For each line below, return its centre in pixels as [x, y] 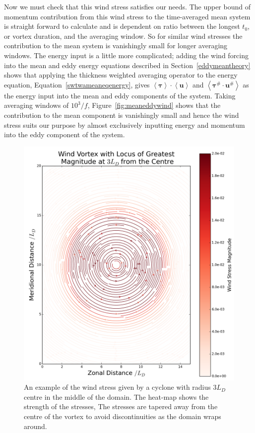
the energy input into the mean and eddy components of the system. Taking [120, 95]
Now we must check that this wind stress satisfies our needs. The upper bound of [127, 6]
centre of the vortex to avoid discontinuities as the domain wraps [123, 416]
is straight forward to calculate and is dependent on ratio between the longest [122, 26]
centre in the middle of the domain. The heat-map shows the [116, 396]
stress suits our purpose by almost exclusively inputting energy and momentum [125, 125]
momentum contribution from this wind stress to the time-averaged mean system [127, 16]
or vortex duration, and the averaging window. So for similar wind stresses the [123, 36]
